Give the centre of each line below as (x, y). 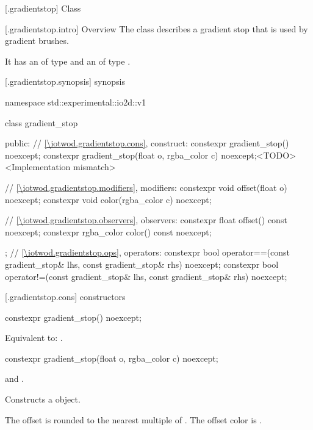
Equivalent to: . (34, 338)
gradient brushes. (37, 41)
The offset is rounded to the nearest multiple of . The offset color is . (134, 419)
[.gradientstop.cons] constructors (65, 297)
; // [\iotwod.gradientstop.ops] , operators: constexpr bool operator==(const (147, 252)
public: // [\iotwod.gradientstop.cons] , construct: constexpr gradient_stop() (147, 143)
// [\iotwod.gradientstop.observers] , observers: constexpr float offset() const (146, 220)
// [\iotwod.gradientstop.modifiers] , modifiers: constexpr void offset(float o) (146, 187)
